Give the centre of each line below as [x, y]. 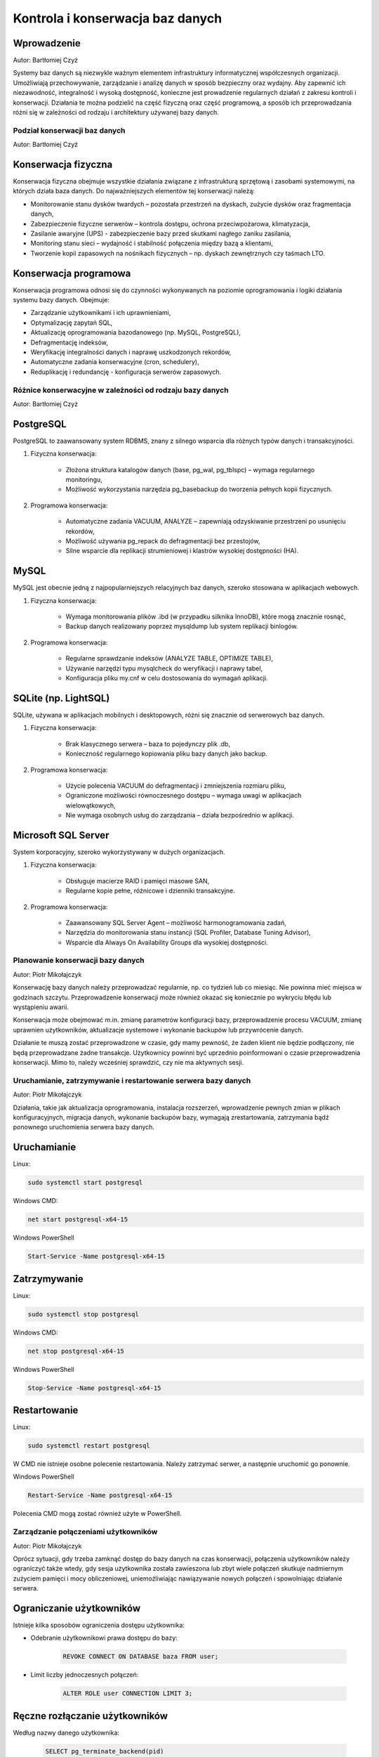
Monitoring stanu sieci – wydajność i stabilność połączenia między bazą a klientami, [152, 243]
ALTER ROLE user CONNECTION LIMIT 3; [128, 1693]
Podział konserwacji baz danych [69, 130]
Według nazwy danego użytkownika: [66, 1732]
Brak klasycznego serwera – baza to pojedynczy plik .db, [148, 744]
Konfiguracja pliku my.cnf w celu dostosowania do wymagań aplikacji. [167, 678]
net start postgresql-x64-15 [78, 1220]
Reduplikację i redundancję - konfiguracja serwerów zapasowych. [126, 372]
